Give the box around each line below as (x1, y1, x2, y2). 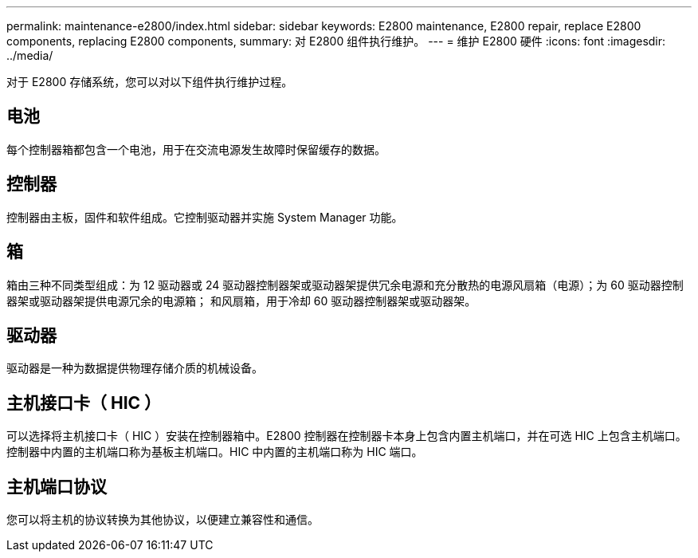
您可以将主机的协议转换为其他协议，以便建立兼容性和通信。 (6, 513, 319, 527)
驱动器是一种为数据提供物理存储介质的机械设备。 (6, 361, 263, 375)
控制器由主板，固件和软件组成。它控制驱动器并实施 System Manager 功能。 (6, 210, 403, 224)
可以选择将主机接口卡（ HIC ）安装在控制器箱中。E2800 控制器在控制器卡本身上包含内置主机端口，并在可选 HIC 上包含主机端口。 (6, 429, 687, 443)
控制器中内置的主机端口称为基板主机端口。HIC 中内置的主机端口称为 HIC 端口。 (6, 445, 423, 459)
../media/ (6, 49, 53, 62)
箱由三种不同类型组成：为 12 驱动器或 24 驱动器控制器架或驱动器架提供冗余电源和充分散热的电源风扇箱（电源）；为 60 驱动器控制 (6, 277, 684, 292)
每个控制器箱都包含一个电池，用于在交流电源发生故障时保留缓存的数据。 (6, 142, 386, 156)
